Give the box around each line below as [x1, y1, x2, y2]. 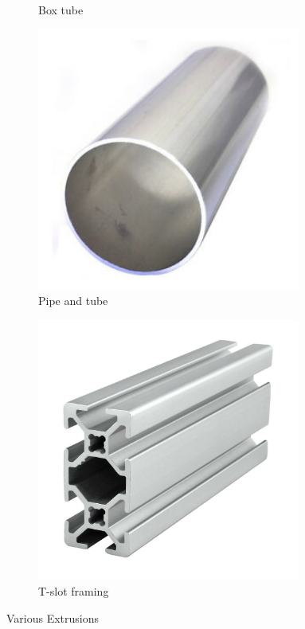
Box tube [38, 2, 84, 18]
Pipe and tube [38, 291, 108, 308]
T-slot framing [38, 582, 109, 599]
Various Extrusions [6, 609, 100, 626]
